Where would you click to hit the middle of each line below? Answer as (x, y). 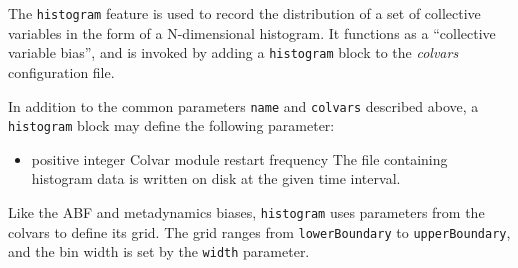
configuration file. (61, 71)
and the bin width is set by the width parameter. (159, 251)
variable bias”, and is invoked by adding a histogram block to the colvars (233, 52)
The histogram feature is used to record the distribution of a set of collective (244, 13)
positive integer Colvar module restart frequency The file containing (239, 158)
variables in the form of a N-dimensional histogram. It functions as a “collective (252, 32)
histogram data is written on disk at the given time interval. (216, 178)
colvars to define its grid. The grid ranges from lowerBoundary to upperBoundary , (259, 231)
